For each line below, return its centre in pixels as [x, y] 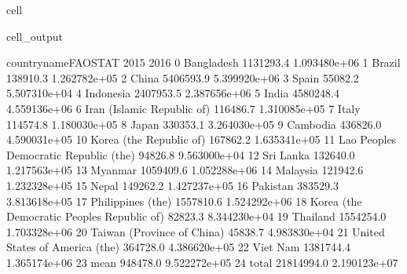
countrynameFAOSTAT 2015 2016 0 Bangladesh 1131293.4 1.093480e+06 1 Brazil [203, 62]
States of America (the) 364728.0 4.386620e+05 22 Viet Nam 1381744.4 [178, 247]
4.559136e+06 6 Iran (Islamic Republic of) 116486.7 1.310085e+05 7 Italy [183, 108]
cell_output [35, 36]
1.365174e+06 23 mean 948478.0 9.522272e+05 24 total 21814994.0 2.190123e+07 [202, 262]
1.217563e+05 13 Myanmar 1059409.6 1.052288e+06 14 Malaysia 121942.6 [185, 170]
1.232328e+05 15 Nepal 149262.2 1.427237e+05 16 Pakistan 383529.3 [172, 185]
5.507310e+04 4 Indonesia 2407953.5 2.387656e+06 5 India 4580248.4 [173, 93]
